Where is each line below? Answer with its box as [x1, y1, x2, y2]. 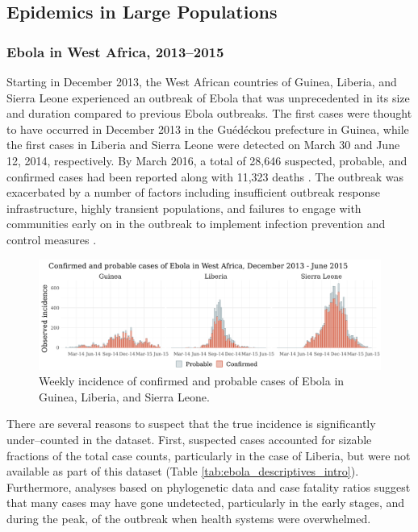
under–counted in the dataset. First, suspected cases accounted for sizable [6, 430, 372, 447]
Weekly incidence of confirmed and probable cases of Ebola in [39, 372, 345, 389]
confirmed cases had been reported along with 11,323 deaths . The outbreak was [6, 168, 404, 185]
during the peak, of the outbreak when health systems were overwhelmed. [6, 509, 371, 526]
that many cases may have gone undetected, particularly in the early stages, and [6, 494, 405, 511]
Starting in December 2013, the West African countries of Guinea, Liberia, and [6, 73, 397, 89]
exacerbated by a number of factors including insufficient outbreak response [6, 184, 380, 201]
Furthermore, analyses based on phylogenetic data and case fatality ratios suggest [6, 478, 411, 495]
